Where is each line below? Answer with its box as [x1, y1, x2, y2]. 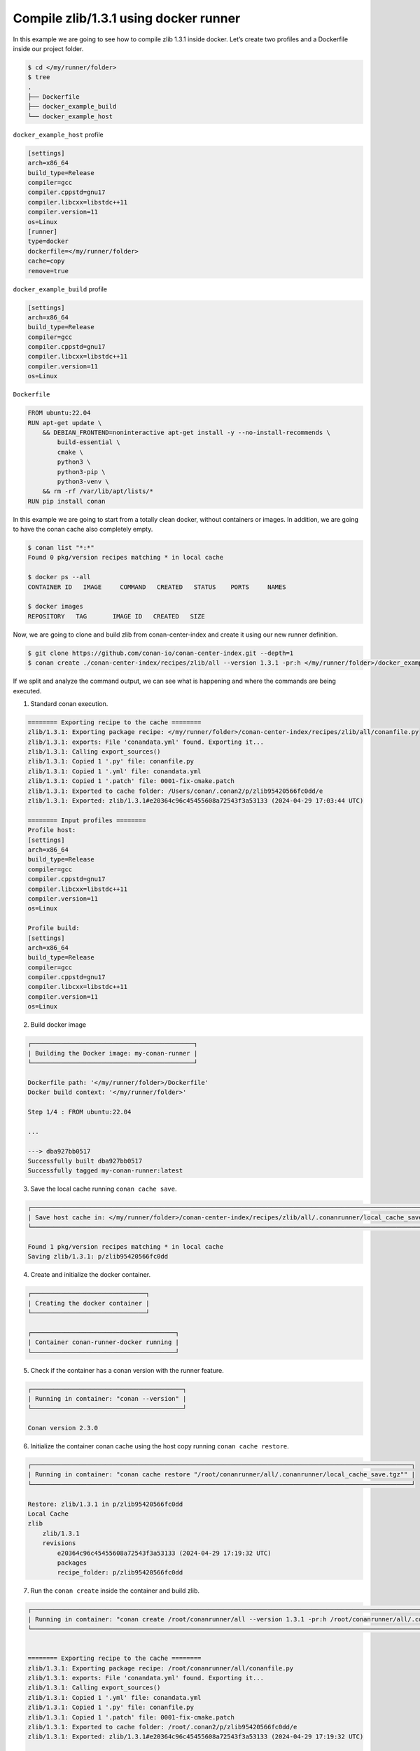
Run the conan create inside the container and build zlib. [30, 1586, 199, 1595]
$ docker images [27, 602, 84, 611]
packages [57, 1558, 87, 1567]
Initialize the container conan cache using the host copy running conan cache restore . [30, 1442, 290, 1451]
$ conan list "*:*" [27, 544, 94, 552]
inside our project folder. [13, 44, 84, 53]
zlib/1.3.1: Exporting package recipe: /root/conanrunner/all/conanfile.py [27, 1664, 294, 1672]
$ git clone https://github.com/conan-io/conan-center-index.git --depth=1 [27, 649, 294, 657]
